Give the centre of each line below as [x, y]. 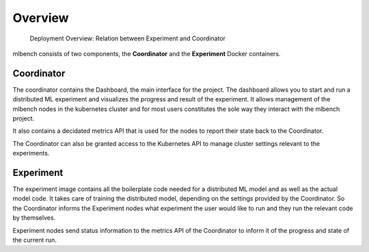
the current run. [35, 240]
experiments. [31, 153]
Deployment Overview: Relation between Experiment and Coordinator [127, 38]
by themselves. [34, 218]
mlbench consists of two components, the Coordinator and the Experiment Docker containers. [147, 53]
